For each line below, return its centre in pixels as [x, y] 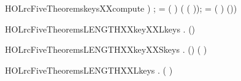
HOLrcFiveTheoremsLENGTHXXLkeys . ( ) [89, 70]
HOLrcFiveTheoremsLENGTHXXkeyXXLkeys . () [100, 29]
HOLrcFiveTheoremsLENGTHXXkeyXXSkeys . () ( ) [106, 49]
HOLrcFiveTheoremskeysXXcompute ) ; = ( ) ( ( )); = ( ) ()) [121, 8]
